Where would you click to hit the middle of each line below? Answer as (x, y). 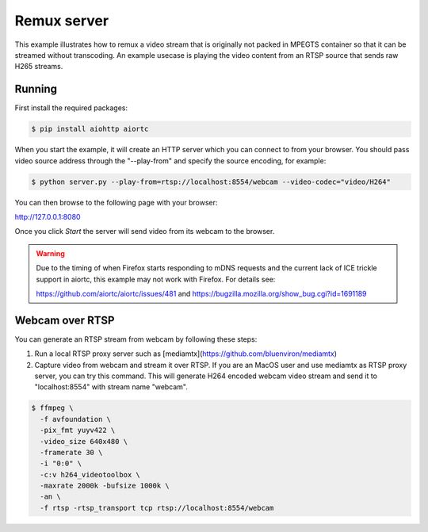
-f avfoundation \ (75, 419)
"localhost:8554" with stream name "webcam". (111, 387)
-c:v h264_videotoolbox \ (90, 475)
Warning (50, 253)
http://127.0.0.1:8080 (48, 216)
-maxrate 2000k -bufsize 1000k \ (105, 486)
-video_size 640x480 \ (84, 441)
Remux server (62, 21)
